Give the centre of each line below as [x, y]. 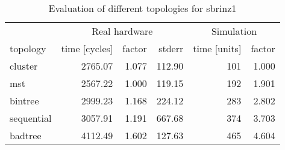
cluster [24, 66]
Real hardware [122, 31]
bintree [24, 100]
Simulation [234, 31]
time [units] [217, 48]
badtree [26, 135]
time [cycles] [87, 48]
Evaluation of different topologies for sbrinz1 [142, 8]
